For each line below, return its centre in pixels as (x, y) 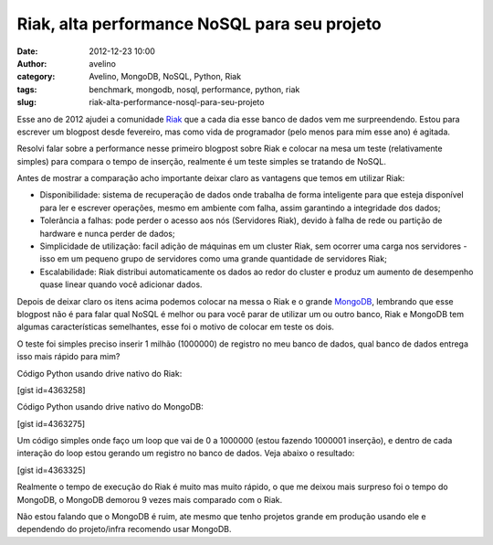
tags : (27, 89)
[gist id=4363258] (51, 390)
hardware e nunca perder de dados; (107, 233)
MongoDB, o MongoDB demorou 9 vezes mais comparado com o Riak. (150, 499)
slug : (26, 102)
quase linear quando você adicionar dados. (121, 284)
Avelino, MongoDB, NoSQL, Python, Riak (165, 77)
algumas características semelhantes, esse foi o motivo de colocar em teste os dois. (176, 327)
